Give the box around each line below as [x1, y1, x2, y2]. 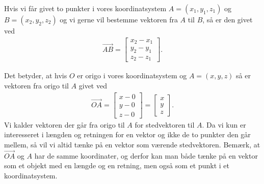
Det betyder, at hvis [4, 70, 67, 81]
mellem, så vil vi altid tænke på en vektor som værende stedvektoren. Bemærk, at [4, 139, 260, 149]
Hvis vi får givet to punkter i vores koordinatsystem [4, 3, 167, 13]
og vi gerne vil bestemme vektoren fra [60, 14, 178, 24]
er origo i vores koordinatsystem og [77, 70, 187, 81]
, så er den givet [202, 14, 253, 24]
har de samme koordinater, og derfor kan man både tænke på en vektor [34, 150, 258, 161]
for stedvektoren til [135, 119, 195, 130]
